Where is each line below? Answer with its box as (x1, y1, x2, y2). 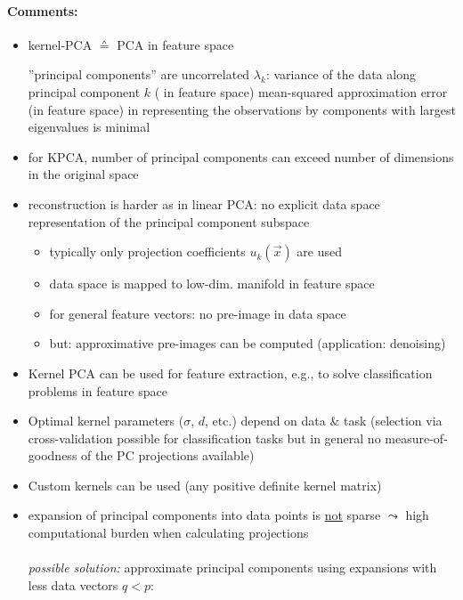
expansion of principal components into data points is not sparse (28, 506, 381, 524)
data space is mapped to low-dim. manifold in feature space (49, 274, 375, 293)
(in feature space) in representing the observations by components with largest (28, 100, 456, 118)
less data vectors (28, 575, 118, 594)
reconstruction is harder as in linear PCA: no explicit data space (28, 194, 380, 213)
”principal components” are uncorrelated (28, 65, 250, 84)
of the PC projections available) (81, 446, 255, 465)
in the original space (28, 165, 139, 183)
